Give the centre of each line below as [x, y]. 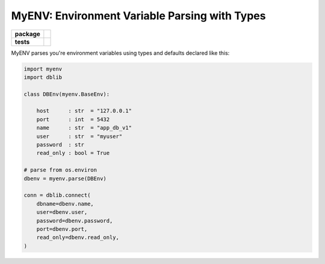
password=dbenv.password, [75, 221]
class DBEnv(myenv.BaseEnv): [67, 94]
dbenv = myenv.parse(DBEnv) [65, 178]
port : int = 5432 [73, 119]
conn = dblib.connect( [57, 195]
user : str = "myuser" [79, 136]
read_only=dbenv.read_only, [78, 237]
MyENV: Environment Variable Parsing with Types [138, 16]
